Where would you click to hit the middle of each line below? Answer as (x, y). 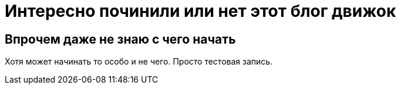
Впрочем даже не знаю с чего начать (120, 39)
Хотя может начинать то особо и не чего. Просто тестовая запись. (139, 62)
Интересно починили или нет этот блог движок (201, 11)
